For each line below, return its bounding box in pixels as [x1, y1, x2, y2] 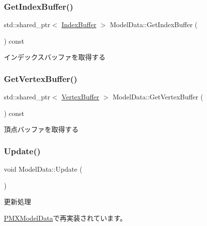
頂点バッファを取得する [4, 124, 79, 134]
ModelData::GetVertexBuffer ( [112, 92, 204, 102]
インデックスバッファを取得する [4, 52, 106, 62]
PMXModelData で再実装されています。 [4, 213, 127, 223]
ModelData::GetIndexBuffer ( [110, 19, 198, 30]
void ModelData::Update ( [4, 164, 82, 174]
